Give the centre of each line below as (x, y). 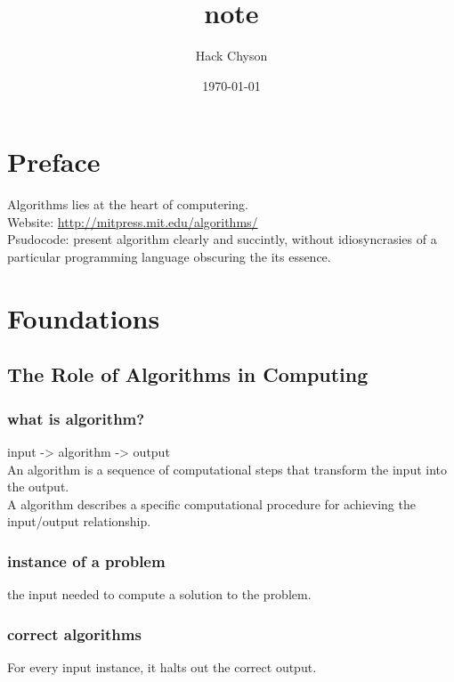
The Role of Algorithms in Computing (188, 374)
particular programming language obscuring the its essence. (169, 257)
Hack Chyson (231, 56)
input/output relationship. (79, 521)
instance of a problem (86, 560)
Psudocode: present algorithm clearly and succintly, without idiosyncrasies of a (222, 239)
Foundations (84, 317)
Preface (54, 162)
